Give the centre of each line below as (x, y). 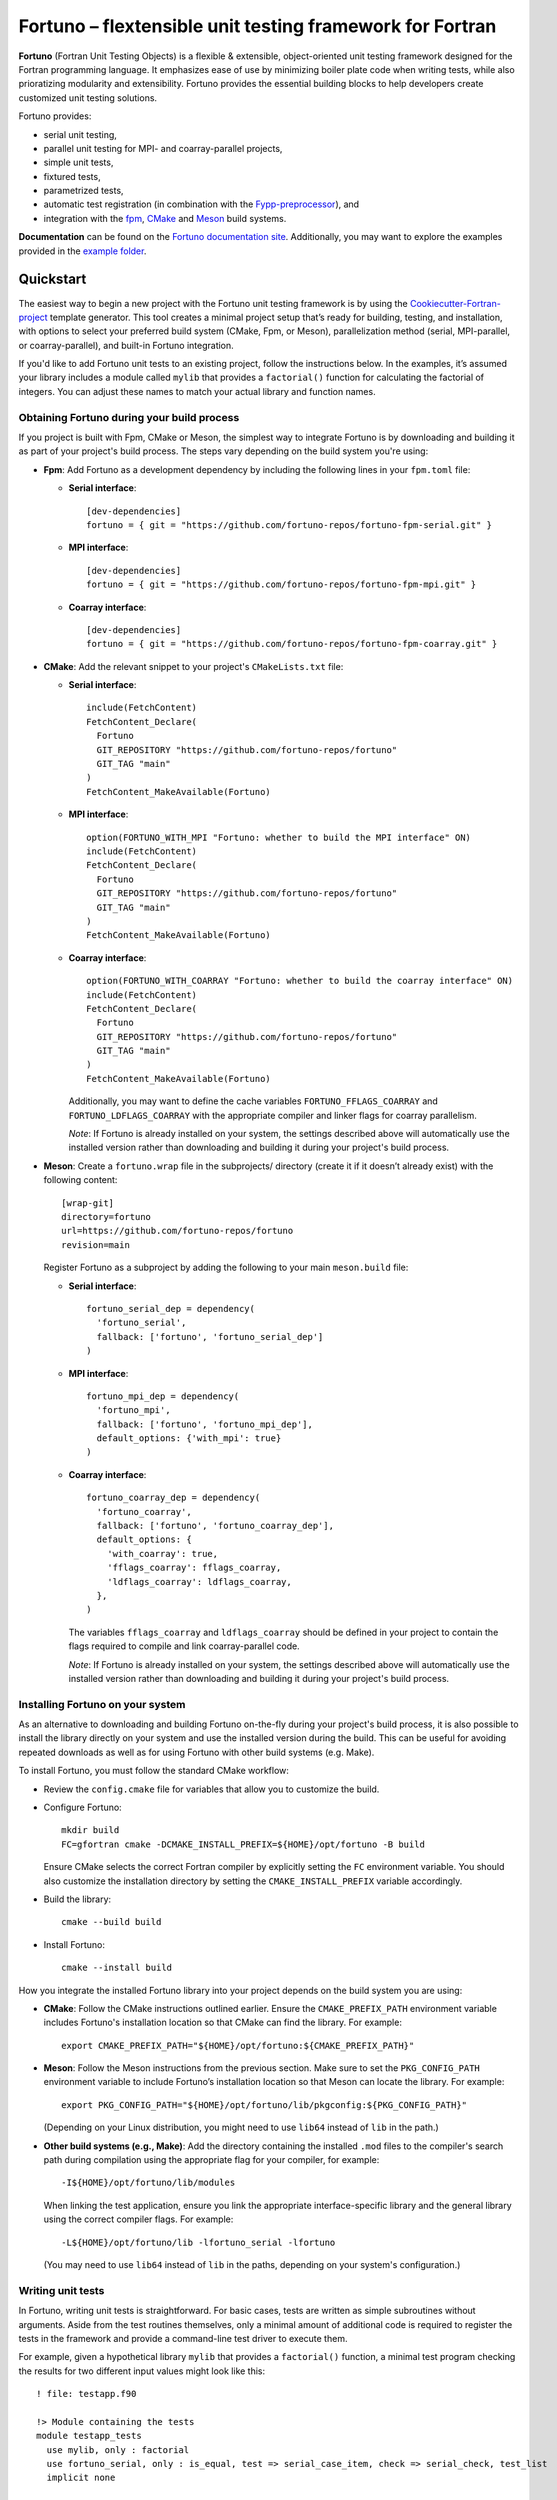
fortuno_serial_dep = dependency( (170, 1308)
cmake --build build (111, 1922)
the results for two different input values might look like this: (142, 2371)
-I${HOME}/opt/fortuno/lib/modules (148, 2183)
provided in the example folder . (82, 251)
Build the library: (77, 1899)
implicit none (81, 2478)
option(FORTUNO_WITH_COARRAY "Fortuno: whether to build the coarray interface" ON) (300, 981)
